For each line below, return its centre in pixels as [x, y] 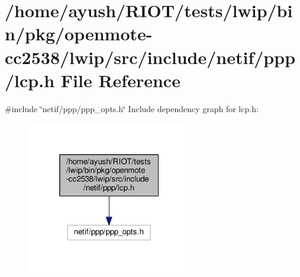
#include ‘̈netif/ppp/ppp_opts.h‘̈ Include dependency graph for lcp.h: [132, 108]
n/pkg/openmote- [79, 34]
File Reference [120, 80]
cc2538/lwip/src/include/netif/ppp [150, 57]
